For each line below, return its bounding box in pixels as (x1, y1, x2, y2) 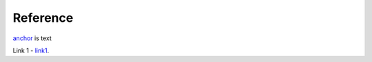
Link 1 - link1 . (12, 46, 50, 55)
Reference (12, 10, 74, 25)
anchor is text (12, 34, 52, 42)
